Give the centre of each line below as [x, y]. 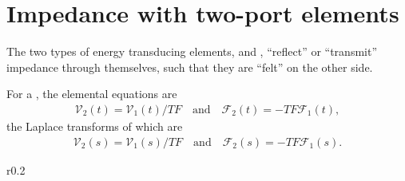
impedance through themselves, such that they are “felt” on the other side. [190, 67]
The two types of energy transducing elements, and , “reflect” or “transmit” [192, 51]
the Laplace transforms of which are [95, 126]
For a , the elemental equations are [92, 94]
